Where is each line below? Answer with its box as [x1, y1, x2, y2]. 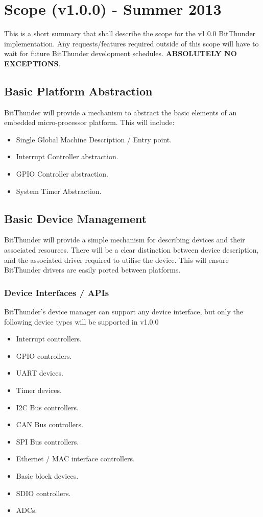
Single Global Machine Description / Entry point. [16, 134, 172, 144]
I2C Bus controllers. [16, 402, 79, 412]
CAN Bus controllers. [16, 419, 83, 430]
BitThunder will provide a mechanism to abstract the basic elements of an [4, 107, 237, 117]
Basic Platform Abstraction [4, 83, 153, 99]
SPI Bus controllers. [16, 436, 79, 447]
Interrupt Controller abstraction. [16, 151, 118, 162]
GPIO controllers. [16, 350, 72, 361]
